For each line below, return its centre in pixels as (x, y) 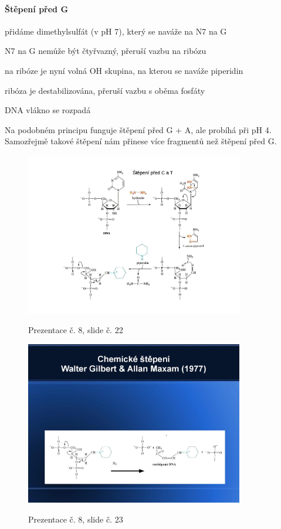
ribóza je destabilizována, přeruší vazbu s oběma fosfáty (105, 90)
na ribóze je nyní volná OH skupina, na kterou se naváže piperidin (124, 70)
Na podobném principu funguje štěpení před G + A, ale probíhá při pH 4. (138, 129)
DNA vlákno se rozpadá (48, 110)
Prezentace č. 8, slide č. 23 (76, 519)
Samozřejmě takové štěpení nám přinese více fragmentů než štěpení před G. (141, 141)
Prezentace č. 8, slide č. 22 (76, 330)
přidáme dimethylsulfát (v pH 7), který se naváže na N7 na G (116, 31)
